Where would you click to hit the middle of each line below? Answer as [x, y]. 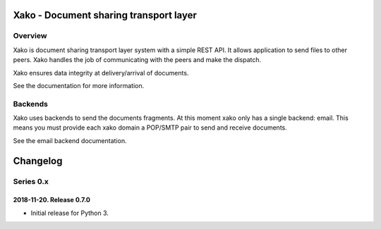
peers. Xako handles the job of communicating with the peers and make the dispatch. [137, 60]
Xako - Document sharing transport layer [105, 15]
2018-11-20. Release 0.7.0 [52, 200]
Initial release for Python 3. [70, 213]
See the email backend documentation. [70, 140]
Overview [30, 36]
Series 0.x [31, 181]
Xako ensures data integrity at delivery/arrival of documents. [101, 73]
